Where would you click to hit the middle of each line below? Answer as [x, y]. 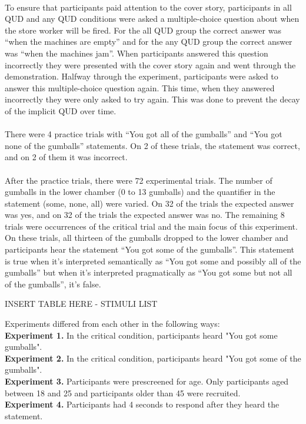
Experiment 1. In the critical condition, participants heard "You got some [141, 335]
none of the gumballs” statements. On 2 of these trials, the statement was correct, [152, 145]
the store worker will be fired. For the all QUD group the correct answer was [143, 30]
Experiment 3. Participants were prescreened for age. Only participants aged [147, 381]
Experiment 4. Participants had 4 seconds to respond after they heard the [142, 404]
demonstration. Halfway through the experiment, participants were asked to [142, 76]
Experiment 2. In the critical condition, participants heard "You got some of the [153, 358]
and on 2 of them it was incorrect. [66, 157]
